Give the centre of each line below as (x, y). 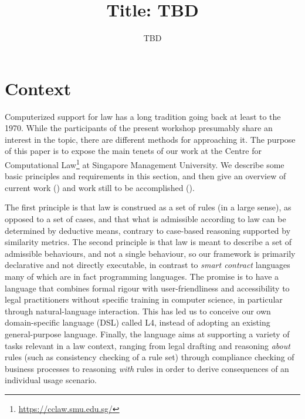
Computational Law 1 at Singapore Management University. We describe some (145, 164)
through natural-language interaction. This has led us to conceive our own (138, 311)
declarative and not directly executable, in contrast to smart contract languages (148, 265)
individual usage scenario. (51, 380)
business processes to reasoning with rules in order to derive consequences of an (147, 368)
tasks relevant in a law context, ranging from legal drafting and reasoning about (148, 345)
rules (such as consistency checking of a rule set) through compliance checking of (150, 357)
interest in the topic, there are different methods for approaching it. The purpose (150, 139)
